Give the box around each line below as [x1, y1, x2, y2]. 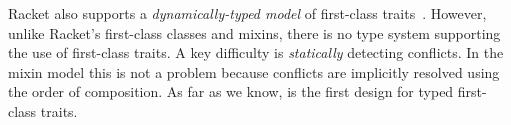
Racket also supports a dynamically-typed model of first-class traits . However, [8, 3, 487, 23]
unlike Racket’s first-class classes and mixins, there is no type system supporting [8, 22, 501, 43]
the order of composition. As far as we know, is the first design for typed [8, 81, 454, 102]
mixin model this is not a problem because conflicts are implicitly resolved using [8, 61, 500, 82]
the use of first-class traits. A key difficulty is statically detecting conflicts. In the [8, 42, 504, 63]
